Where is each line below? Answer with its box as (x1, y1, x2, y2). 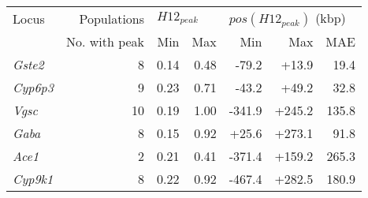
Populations (79, 9, 145, 28)
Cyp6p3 (13, 78, 54, 96)
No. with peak (65, 32, 145, 50)
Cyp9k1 (13, 170, 54, 188)
